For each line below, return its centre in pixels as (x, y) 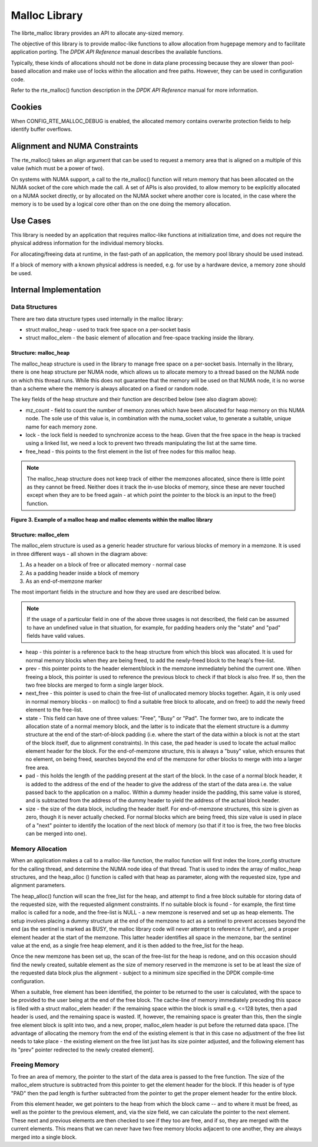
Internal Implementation (56, 290)
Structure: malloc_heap (40, 353)
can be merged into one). (56, 833)
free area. (37, 767)
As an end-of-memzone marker (64, 581)
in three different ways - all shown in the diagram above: (79, 553)
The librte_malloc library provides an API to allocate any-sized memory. (97, 33)
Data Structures (34, 307)
